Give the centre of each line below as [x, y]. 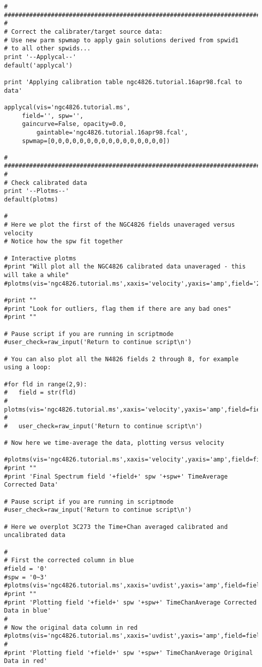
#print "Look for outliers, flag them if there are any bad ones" [118, 309]
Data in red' [26, 661]
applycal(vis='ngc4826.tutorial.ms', [67, 107]
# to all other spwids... [47, 49]
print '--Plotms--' [37, 191]
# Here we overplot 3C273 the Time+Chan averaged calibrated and [116, 527]
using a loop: [28, 368]
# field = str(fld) [40, 393]
